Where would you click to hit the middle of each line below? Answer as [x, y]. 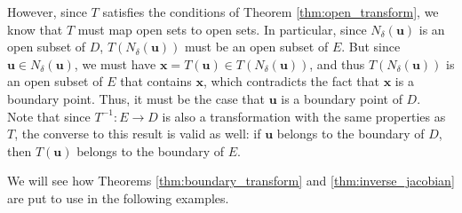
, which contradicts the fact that [291, 81]
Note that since [49, 116]
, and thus [337, 63]
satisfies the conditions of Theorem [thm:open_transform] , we [271, 12]
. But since [371, 47]
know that [35, 29]
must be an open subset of [257, 47]
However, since [47, 12]
